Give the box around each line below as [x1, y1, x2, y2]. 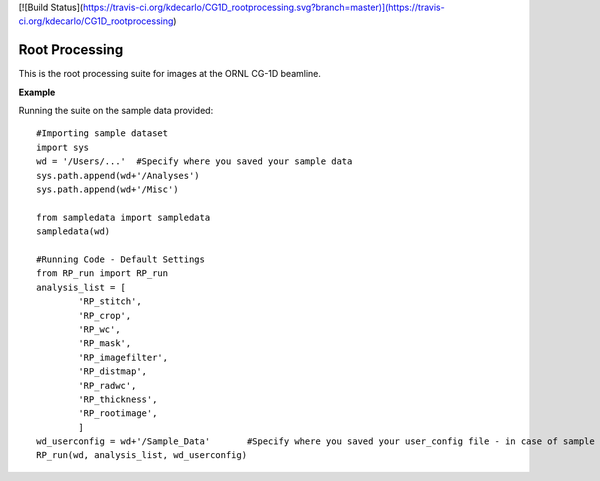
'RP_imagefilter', [78, 351, 169, 363]
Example [18, 86, 56, 98]
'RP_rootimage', [78, 408, 158, 419]
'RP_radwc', [78, 380, 137, 391]
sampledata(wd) [36, 226, 111, 237]
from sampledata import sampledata [36, 211, 211, 223]
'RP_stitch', [78, 296, 142, 307]
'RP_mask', [78, 338, 132, 349]
